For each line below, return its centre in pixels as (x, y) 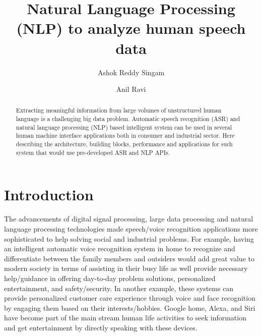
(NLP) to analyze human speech (131, 28)
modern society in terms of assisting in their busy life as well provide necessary (126, 268)
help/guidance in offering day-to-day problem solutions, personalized (110, 278)
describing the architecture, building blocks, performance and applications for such (124, 144)
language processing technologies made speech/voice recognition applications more (131, 228)
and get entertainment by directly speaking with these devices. (101, 327)
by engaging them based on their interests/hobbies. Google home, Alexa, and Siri (130, 307)
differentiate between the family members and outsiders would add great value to (129, 258)
